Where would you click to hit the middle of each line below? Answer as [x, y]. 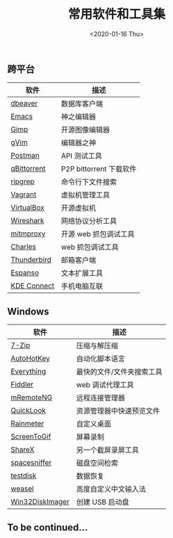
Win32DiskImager [40, 502]
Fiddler [22, 384]
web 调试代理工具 [105, 385]
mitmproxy [28, 234]
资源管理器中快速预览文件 [118, 411]
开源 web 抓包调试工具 [98, 234]
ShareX [23, 450]
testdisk [24, 475]
